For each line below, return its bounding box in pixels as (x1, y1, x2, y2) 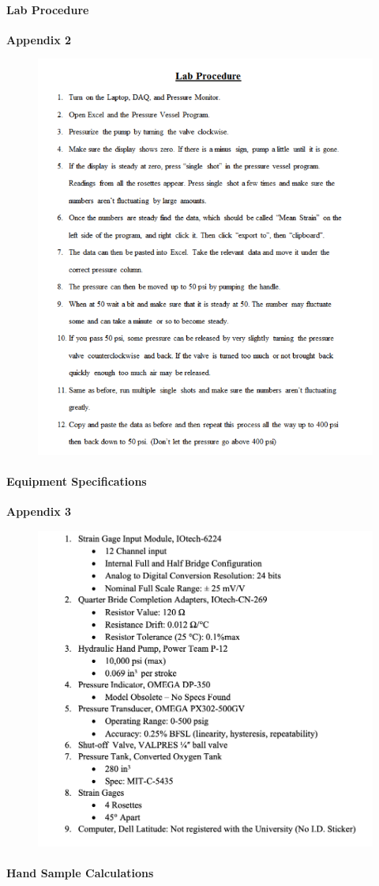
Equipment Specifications (6, 472, 147, 489)
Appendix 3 (6, 503, 72, 520)
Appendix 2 (6, 31, 72, 47)
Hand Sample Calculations (6, 864, 154, 880)
